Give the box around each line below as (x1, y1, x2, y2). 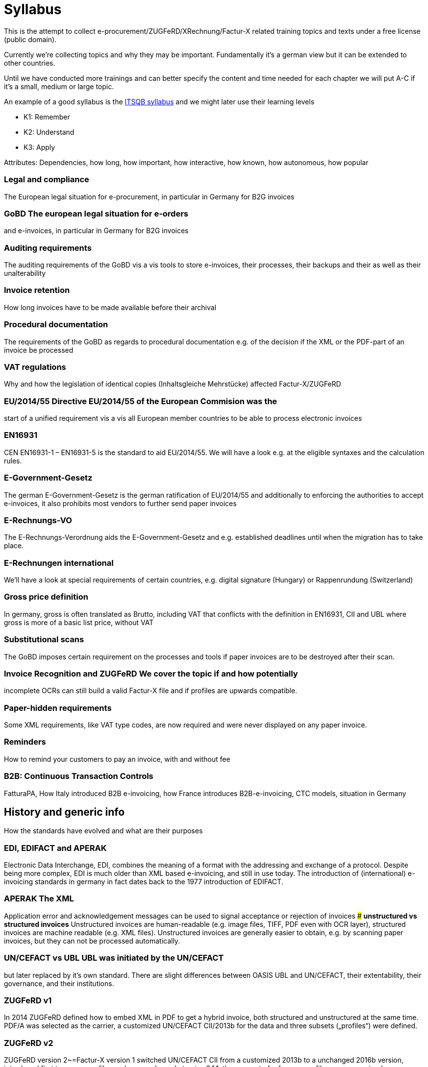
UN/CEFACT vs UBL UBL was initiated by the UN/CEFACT (4, 953, 224, 963)
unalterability (4, 269, 46, 277)
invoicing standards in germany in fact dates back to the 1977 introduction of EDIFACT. (4, 877, 283, 886)
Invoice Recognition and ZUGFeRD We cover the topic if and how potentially (4, 668, 298, 679)
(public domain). (4, 35, 57, 44)
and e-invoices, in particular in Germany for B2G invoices (4, 226, 189, 235)
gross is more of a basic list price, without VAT (4, 618, 154, 627)
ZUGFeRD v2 (4, 1038, 53, 1048)
